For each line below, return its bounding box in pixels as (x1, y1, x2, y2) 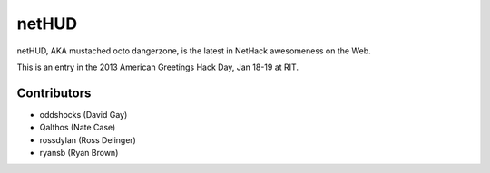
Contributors (16, 85, 92, 101)
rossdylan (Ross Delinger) (39, 134, 136, 145)
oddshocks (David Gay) (39, 109, 128, 120)
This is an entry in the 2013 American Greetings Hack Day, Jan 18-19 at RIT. (16, 62, 299, 72)
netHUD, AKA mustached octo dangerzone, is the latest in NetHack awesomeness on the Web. (16, 45, 371, 56)
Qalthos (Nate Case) (39, 122, 116, 133)
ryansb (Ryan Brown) (39, 148, 119, 159)
